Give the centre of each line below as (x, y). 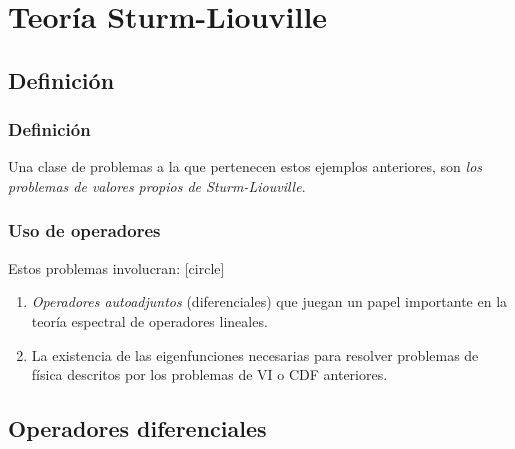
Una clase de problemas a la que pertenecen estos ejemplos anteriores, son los (245, 166)
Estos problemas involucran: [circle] (116, 267)
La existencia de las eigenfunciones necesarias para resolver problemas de (255, 354)
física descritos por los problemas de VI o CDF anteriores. (209, 374)
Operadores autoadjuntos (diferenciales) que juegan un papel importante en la (269, 301)
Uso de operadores (84, 230)
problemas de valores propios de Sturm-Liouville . (157, 185)
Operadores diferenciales (137, 428)
